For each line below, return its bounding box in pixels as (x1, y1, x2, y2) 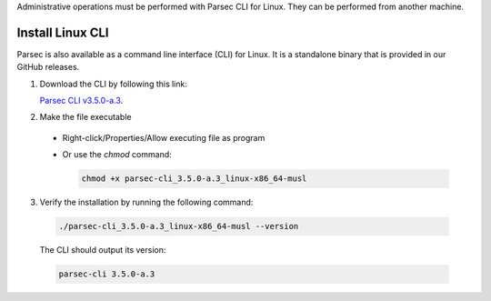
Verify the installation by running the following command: (39, 196, 254, 208)
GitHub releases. (16, 62, 80, 73)
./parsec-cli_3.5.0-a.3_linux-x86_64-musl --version (58, 221, 299, 232)
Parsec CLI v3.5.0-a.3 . (39, 95, 124, 106)
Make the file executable (39, 112, 132, 123)
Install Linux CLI (16, 25, 109, 40)
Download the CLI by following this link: (39, 78, 188, 89)
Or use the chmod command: (62, 149, 172, 160)
